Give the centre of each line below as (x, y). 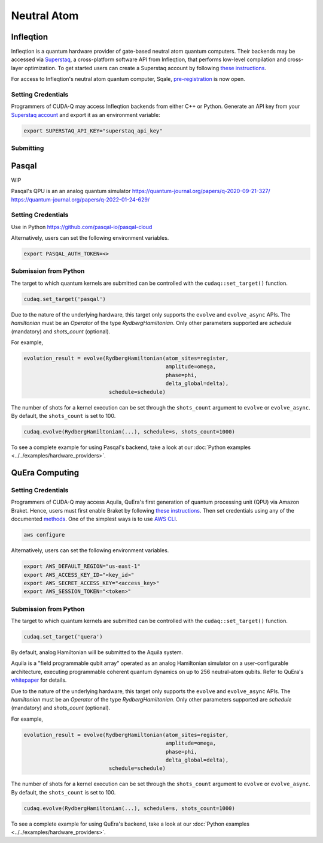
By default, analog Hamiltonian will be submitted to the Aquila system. (97, 652)
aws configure (44, 535)
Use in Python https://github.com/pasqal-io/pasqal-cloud (82, 227)
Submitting (28, 148)
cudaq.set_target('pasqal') (65, 299)
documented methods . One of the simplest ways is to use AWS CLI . (94, 519)
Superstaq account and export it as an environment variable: (86, 115)
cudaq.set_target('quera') (63, 637)
